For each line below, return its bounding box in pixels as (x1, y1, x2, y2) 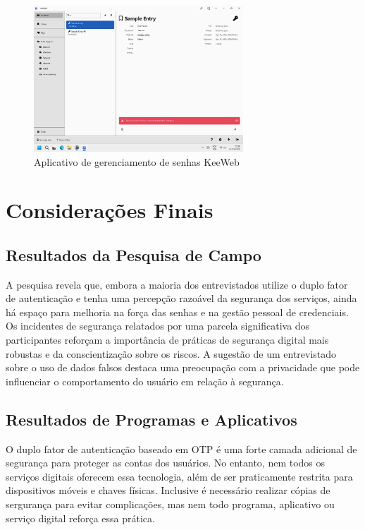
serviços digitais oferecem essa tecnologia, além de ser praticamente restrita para (6, 469, 353, 483)
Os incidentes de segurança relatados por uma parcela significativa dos (6, 318, 310, 333)
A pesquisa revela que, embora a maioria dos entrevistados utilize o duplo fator (6, 277, 348, 291)
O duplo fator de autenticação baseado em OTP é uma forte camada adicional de (6, 441, 357, 456)
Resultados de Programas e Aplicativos (6, 408, 297, 430)
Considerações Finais (6, 195, 214, 224)
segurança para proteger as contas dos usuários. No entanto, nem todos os (6, 455, 326, 470)
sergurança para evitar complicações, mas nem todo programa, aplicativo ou (6, 497, 335, 512)
